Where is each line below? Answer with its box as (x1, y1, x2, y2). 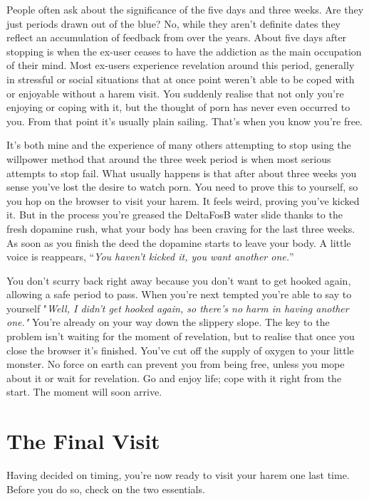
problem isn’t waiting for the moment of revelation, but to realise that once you (6, 329, 355, 344)
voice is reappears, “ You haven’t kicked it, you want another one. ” (6, 249, 294, 264)
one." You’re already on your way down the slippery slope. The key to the (6, 315, 330, 329)
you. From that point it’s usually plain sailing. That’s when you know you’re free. (6, 113, 363, 128)
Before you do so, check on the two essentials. (6, 481, 205, 496)
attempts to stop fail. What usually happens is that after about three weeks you (6, 165, 357, 180)
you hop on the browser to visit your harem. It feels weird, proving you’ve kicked (6, 193, 360, 208)
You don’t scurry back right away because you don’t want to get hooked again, (6, 273, 351, 288)
